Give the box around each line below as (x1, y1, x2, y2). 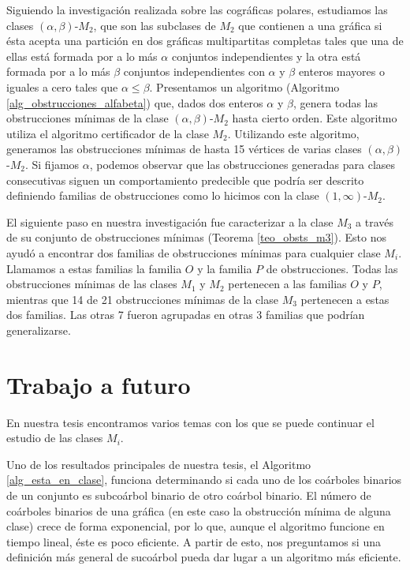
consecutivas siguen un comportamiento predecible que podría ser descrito (6, 171, 364, 188)
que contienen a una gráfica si (238, 17, 382, 33)
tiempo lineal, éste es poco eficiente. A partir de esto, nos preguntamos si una (6, 533, 381, 549)
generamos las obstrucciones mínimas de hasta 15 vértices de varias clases (6, 141, 362, 157)
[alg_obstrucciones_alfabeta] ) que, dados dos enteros (6, 94, 263, 111)
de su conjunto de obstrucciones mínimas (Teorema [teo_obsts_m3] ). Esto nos (6, 229, 386, 246)
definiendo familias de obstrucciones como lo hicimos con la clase (6, 187, 319, 204)
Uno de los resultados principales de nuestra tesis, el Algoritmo (6, 456, 311, 472)
